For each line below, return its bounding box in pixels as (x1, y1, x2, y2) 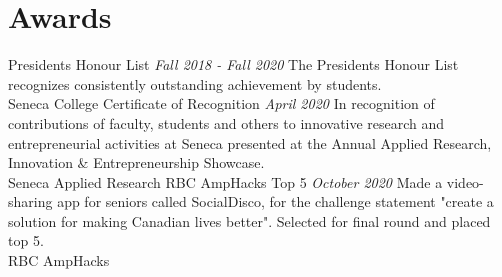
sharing (8, 191, 53, 212)
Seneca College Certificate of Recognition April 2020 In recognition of (8, 93, 435, 114)
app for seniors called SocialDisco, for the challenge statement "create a (57, 191, 494, 212)
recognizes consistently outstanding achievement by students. (8, 73, 382, 94)
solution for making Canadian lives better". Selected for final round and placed (8, 210, 491, 231)
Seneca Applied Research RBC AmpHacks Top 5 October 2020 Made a (8, 171, 443, 192)
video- (446, 171, 484, 192)
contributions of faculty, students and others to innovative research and (8, 112, 445, 133)
